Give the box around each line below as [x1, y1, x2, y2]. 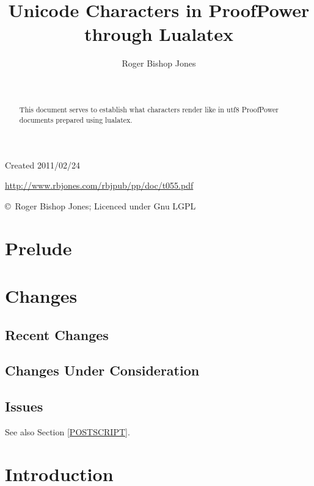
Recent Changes [5, 325, 109, 344]
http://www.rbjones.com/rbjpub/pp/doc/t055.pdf [5, 179, 194, 192]
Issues [5, 397, 43, 416]
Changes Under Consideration [5, 361, 200, 380]
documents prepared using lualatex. [19, 114, 133, 125]
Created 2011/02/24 [5, 158, 80, 171]
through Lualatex [84, 21, 234, 46]
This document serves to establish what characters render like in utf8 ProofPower [19, 104, 279, 115]
